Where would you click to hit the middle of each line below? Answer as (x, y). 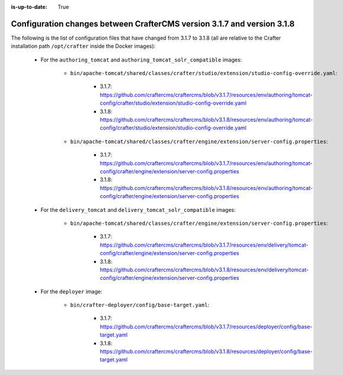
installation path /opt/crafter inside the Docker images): (83, 46)
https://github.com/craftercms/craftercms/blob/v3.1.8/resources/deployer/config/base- (206, 351)
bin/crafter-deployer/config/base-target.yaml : (140, 305)
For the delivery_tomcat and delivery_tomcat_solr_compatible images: (138, 209)
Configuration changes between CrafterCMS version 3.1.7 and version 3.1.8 (153, 24)
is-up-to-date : (29, 7)
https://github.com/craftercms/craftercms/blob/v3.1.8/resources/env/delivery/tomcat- (204, 270)
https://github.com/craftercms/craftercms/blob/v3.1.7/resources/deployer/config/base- (206, 326)
